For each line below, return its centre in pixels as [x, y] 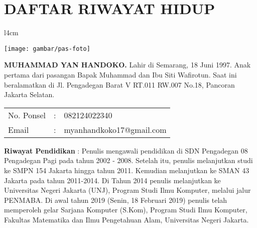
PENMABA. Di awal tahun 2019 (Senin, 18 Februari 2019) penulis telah [116, 200]
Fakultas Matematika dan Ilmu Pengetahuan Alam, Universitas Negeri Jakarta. [126, 219]
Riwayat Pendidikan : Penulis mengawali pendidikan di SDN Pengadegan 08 [126, 150]
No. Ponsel [27, 115]
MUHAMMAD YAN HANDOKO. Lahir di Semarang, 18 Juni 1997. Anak [127, 65]
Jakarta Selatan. [29, 94]
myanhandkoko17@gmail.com [115, 129]
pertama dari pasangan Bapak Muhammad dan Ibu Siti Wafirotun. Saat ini [120, 74]
